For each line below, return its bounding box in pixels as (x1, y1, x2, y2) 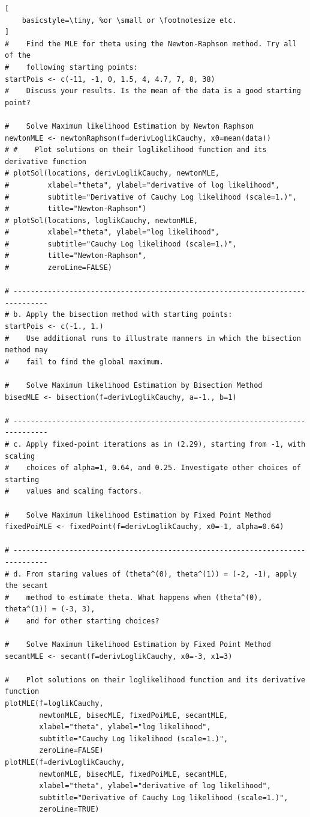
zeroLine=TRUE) (39, 805, 100, 814)
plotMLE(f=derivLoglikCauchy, (5, 758, 125, 767)
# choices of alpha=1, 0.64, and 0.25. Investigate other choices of (5, 464, 301, 473)
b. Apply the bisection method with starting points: (13, 310, 233, 319)
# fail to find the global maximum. (5, 357, 164, 366)
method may (5, 346, 48, 355)
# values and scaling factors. (5, 487, 143, 496)
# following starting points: (5, 63, 138, 72)
